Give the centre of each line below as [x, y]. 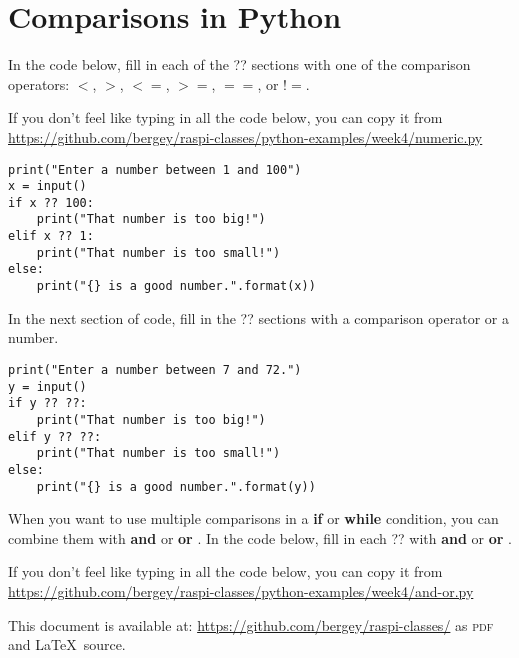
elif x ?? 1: [51, 236]
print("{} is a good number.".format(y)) [176, 486]
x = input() [47, 186]
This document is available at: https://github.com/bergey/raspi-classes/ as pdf [251, 624]
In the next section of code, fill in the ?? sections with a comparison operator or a [258, 317]
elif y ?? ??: [55, 436]
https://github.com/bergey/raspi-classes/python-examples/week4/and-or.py [241, 590]
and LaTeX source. [67, 644]
